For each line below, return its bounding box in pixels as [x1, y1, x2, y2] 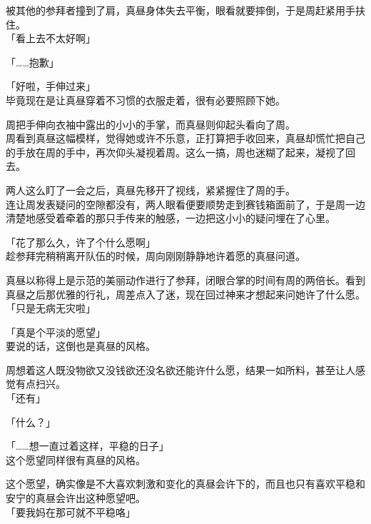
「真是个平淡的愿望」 [6, 324, 106, 339]
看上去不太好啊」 [15, 31, 96, 46]
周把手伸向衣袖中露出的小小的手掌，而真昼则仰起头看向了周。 [6, 116, 295, 131]
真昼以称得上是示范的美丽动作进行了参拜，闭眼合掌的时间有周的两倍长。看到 [6, 272, 365, 287]
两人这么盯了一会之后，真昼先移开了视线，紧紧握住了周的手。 [6, 182, 295, 197]
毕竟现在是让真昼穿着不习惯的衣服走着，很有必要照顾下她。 [6, 92, 285, 107]
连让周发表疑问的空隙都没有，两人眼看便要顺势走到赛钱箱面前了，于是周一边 [6, 196, 365, 211]
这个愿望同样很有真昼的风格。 [6, 452, 146, 467]
